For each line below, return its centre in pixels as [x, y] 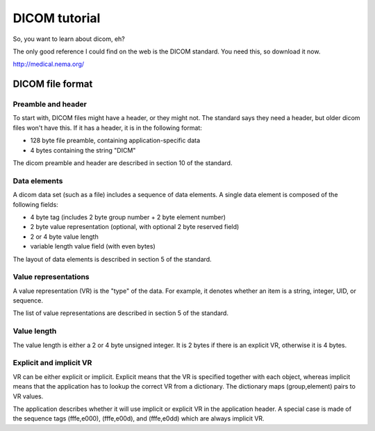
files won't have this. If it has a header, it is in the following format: [108, 128]
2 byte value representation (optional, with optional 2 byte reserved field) [135, 227]
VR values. [28, 396]
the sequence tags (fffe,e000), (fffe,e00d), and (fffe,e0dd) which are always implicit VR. [139, 419]
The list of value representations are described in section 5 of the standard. [121, 313]
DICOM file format [53, 84]
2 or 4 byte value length [64, 237]
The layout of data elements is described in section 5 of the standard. [112, 259]
